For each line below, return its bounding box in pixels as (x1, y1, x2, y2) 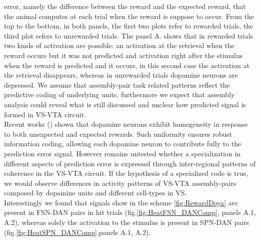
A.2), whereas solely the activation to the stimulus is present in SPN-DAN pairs (4, 217, 249, 227)
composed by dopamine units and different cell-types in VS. (4, 187, 187, 198)
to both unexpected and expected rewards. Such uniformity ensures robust (4, 128, 232, 139)
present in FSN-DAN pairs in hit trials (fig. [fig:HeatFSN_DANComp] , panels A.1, (4, 207, 256, 217)
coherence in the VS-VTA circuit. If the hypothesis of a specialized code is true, (4, 168, 248, 178)
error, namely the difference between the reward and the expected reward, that (4, 1, 246, 11)
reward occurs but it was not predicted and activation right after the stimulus (4, 50, 242, 60)
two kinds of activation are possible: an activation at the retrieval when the (4, 40, 234, 51)
